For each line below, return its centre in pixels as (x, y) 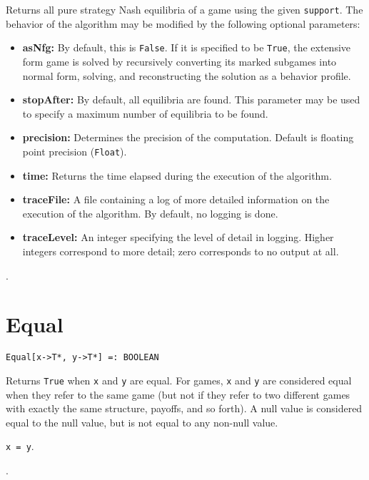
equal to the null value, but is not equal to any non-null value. (142, 422)
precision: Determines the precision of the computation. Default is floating (188, 137)
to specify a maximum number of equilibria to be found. (145, 113)
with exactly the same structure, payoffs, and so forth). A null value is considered (184, 408)
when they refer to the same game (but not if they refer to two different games (178, 394)
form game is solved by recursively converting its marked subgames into (180, 61)
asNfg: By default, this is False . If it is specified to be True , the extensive (187, 47)
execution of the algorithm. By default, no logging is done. (150, 213)
